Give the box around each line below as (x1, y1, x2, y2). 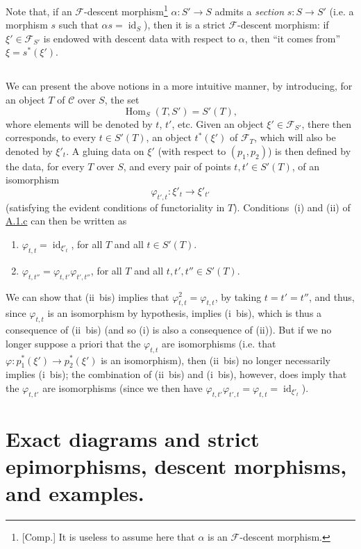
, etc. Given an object (171, 116, 264, 131)
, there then (301, 116, 352, 131)
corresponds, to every (6, 130, 96, 145)
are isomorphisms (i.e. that (162, 336, 276, 350)
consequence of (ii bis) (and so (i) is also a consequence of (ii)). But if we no (6, 322, 332, 337)
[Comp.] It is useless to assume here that (22, 530, 195, 544)
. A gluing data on (66, 143, 144, 158)
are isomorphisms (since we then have (42, 380, 203, 395)
